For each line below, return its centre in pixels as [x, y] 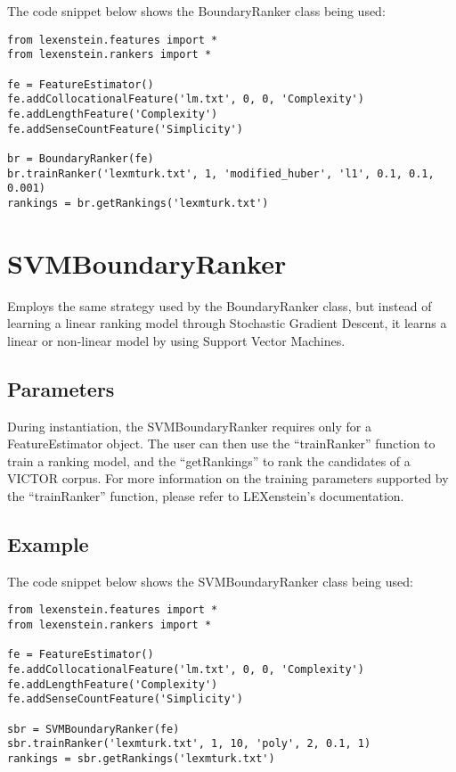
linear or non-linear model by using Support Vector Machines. [176, 340]
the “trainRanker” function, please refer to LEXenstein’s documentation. [206, 495]
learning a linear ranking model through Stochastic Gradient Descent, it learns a [227, 323]
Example [48, 543]
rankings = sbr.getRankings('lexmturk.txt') [141, 758]
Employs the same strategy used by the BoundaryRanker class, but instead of [220, 305]
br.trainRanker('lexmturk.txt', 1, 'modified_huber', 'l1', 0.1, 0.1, [221, 173]
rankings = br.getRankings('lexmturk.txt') [138, 203]
